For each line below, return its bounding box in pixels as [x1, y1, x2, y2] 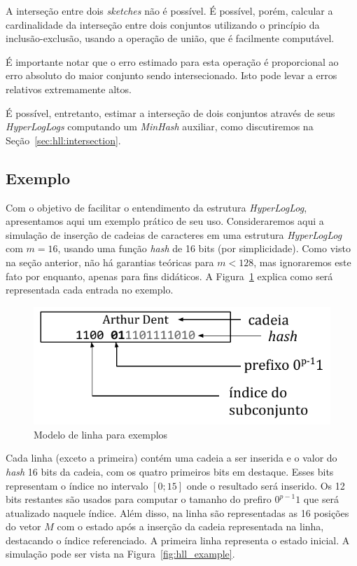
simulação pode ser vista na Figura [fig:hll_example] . [6, 546, 235, 561]
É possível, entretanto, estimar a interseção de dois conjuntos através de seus [6, 105, 335, 120]
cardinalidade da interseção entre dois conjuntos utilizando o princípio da [6, 17, 320, 32]
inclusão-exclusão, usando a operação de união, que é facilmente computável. [6, 31, 335, 46]
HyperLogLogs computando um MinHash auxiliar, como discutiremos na [6, 119, 314, 134]
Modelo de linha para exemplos [34, 427, 168, 441]
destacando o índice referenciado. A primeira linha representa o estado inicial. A [6, 532, 350, 547]
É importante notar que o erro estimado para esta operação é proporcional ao [6, 54, 339, 69]
